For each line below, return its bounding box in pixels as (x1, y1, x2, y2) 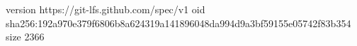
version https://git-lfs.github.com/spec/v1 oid (6, 2, 205, 16)
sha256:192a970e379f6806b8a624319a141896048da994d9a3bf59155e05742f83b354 (6, 15, 351, 30)
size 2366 (6, 29, 45, 44)
